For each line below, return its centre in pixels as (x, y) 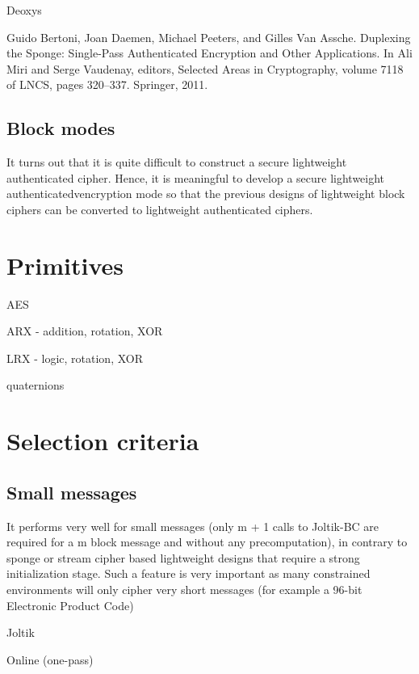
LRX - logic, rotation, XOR (75, 358)
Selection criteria (103, 441)
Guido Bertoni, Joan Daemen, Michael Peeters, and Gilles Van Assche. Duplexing (209, 37)
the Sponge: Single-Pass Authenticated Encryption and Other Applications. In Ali (209, 53)
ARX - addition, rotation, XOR (85, 331)
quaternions (36, 385)
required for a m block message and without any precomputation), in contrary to (207, 542)
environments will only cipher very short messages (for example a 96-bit (184, 589)
